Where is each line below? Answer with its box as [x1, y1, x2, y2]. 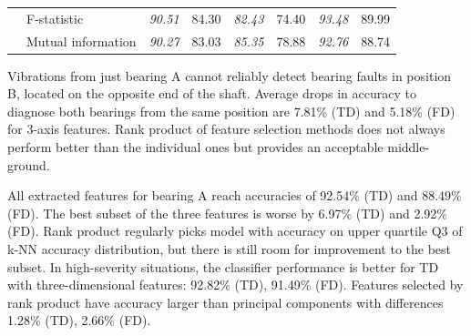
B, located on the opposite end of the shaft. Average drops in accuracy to [7, 84, 416, 103]
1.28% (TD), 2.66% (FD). [7, 311, 151, 330]
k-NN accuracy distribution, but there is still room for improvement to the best [7, 239, 452, 259]
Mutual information [26, 31, 137, 50]
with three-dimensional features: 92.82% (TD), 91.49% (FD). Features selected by [7, 275, 464, 294]
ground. [7, 155, 50, 174]
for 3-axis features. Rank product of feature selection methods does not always [7, 119, 445, 138]
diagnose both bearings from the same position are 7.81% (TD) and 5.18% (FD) [7, 101, 456, 120]
